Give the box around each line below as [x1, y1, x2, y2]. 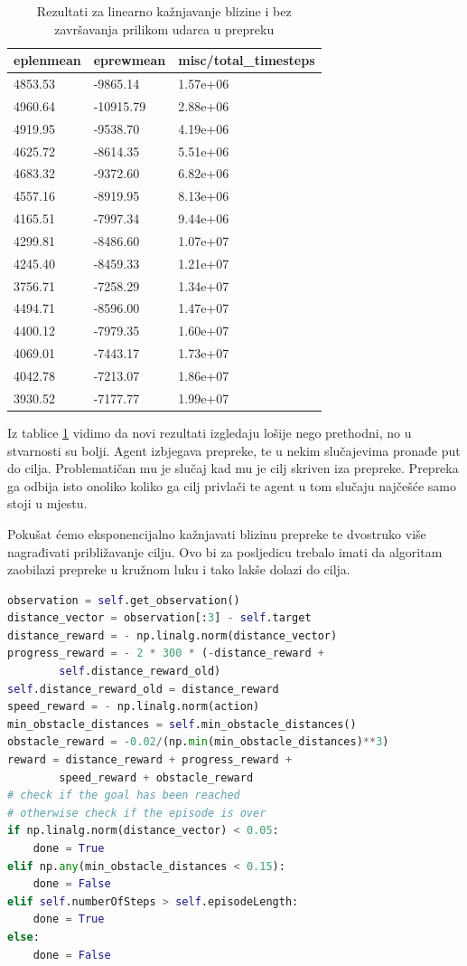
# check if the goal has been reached [7, 789, 240, 802]
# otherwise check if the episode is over [7, 806, 266, 819]
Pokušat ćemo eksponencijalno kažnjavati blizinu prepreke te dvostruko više [7, 524, 426, 543]
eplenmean [14, 51, 81, 70]
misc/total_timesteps [178, 51, 315, 70]
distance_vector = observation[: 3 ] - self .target [7, 611, 312, 625]
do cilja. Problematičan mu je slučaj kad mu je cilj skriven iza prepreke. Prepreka [7, 459, 459, 478]
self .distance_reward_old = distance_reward [7, 682, 279, 696]
